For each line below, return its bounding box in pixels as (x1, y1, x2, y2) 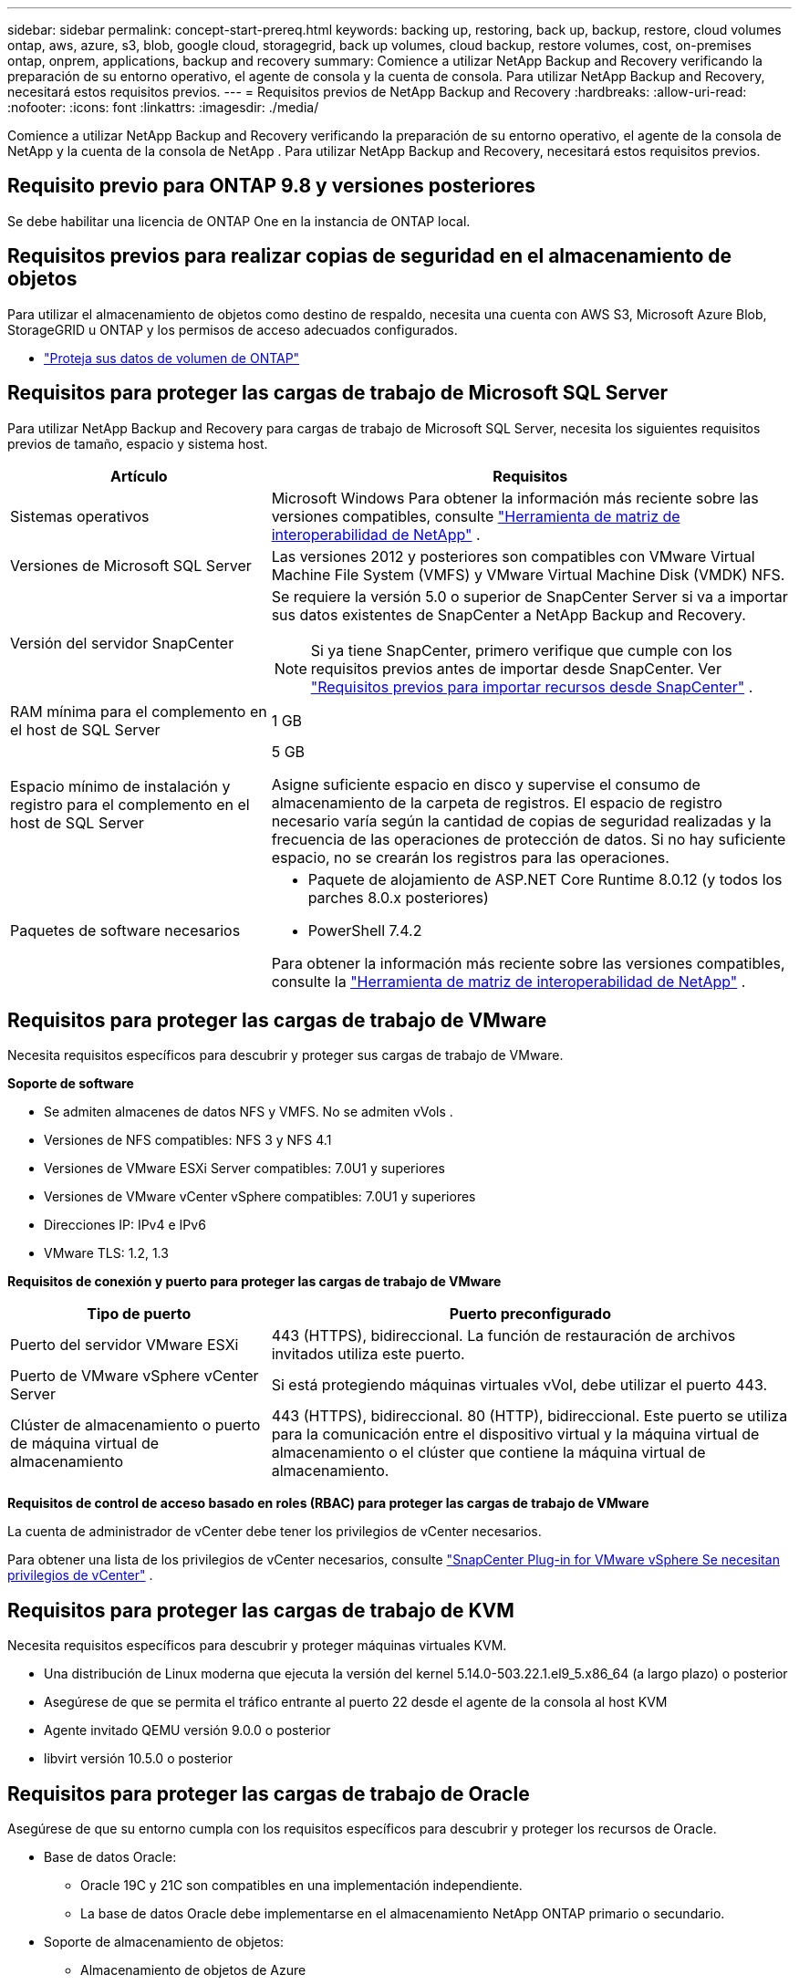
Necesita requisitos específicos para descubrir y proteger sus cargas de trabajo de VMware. (7, 1047, 564, 1064)
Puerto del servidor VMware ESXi (10, 1335, 239, 1355)
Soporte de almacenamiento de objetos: (44, 1934, 285, 1950)
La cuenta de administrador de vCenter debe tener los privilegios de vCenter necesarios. (7, 1523, 542, 1540)
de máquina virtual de (10, 1434, 160, 1453)
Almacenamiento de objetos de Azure (80, 1962, 306, 1979)
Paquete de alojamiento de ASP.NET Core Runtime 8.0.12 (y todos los (307, 869, 783, 889)
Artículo (110, 466, 168, 485)
